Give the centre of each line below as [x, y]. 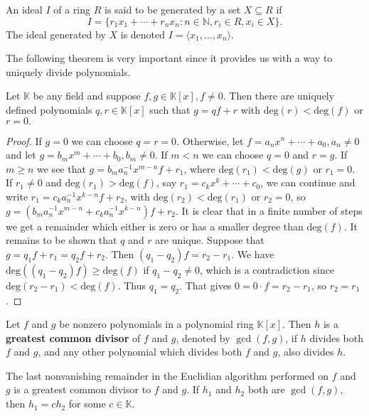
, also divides [306, 352]
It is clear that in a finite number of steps [272, 210]
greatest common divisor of [73, 337]
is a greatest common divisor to [82, 389]
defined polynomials [49, 109]
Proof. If [24, 140]
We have [256, 254]
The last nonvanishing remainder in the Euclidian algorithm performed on [167, 375]
